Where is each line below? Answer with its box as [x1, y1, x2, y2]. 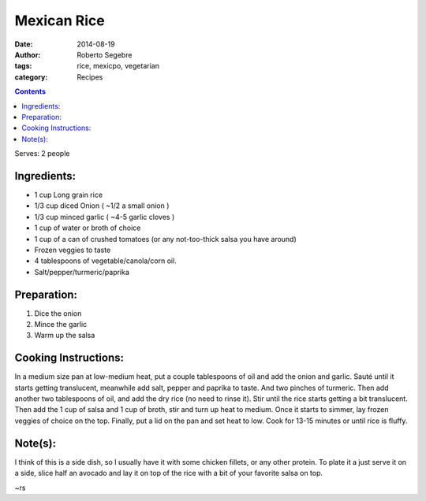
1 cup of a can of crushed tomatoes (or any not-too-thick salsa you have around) [34, 234, 297, 243]
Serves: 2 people [14, 149, 70, 158]
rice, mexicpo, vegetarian [77, 61, 159, 71]
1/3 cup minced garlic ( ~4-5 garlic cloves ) [34, 212, 175, 221]
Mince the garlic [34, 320, 88, 328]
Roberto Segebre [77, 50, 133, 59]
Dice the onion [34, 308, 82, 318]
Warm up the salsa [34, 331, 95, 340]
